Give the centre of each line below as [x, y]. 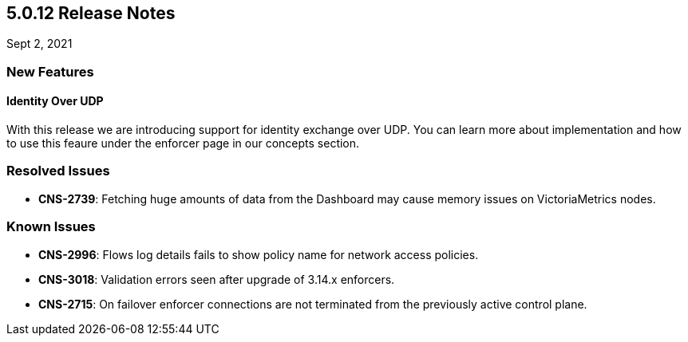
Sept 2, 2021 [40, 44]
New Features [50, 71]
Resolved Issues [58, 171]
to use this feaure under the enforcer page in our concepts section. [183, 143]
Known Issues [51, 227]
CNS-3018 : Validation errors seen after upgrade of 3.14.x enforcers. [217, 279]
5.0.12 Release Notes [91, 13]
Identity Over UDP [55, 101]
